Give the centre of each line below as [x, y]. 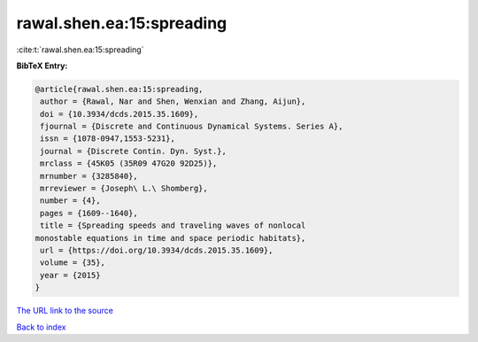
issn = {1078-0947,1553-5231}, [108, 139]
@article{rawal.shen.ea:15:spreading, [119, 89]
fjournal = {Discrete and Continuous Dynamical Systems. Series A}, [192, 127]
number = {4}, [70, 201]
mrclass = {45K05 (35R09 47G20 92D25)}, [129, 163]
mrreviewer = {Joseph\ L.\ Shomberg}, [124, 189]
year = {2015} [70, 275]
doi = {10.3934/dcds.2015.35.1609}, [119, 114]
